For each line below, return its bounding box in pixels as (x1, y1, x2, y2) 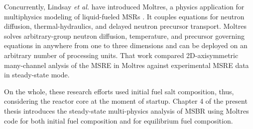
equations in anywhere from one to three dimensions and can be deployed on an (4, 40, 248, 51)
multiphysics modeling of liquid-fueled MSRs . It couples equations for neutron (4, 11, 245, 21)
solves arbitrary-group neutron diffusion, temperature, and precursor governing (4, 30, 245, 41)
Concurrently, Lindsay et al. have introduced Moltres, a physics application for (4, 1, 245, 11)
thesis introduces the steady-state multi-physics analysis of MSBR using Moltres (4, 105, 249, 116)
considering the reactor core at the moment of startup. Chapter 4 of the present (4, 96, 248, 106)
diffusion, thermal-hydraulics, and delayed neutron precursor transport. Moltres (4, 21, 247, 31)
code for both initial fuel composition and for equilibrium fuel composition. (4, 115, 233, 126)
